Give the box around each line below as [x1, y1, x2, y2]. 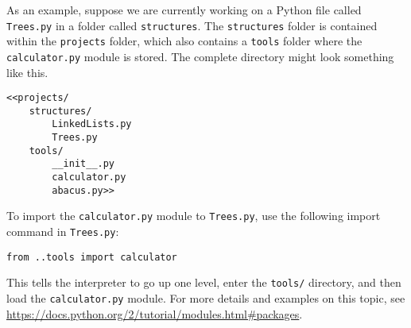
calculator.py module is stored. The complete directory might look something [6, 48, 394, 64]
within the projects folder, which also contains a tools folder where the [6, 33, 363, 49]
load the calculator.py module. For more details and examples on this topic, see [6, 290, 405, 307]
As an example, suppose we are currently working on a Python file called [6, 2, 362, 17]
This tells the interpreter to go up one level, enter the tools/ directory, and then [6, 274, 401, 291]
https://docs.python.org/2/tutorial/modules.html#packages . [6, 305, 303, 322]
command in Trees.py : [6, 223, 119, 240]
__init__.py [52, 158, 115, 170]
